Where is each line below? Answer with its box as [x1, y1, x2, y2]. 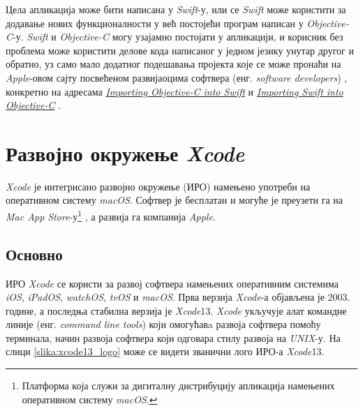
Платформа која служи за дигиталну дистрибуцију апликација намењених [22, 378, 335, 393]
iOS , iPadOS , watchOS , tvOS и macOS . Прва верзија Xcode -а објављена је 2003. [6, 290, 350, 304]
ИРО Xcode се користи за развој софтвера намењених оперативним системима [6, 276, 339, 290]
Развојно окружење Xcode [6, 138, 245, 167]
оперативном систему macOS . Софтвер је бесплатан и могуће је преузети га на [6, 193, 343, 207]
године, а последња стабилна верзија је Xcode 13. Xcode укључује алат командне [6, 303, 347, 317]
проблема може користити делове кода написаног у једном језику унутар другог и [6, 43, 354, 57]
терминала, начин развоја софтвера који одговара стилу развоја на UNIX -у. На [6, 330, 341, 345]
